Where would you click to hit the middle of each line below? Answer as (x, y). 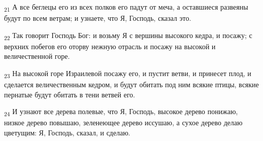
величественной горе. (37, 56)
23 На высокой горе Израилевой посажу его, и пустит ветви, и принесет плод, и (128, 74)
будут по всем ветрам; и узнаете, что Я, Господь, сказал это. (98, 18)
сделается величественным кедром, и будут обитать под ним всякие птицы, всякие (131, 84)
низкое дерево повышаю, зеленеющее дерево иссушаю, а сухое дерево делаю (123, 122)
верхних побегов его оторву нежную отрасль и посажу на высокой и (110, 46)
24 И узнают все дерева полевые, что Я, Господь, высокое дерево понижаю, (121, 112)
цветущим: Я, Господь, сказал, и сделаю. (67, 133)
